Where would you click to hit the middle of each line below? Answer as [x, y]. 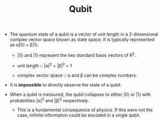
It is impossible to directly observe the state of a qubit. [66, 84]
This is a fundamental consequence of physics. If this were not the [85, 110]
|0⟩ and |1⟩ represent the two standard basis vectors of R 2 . [77, 55]
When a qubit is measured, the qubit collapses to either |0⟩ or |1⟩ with [80, 94]
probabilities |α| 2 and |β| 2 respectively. [49, 100]
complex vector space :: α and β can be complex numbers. [77, 75]
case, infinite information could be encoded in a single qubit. [79, 115]
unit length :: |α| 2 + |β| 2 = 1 [44, 65]
